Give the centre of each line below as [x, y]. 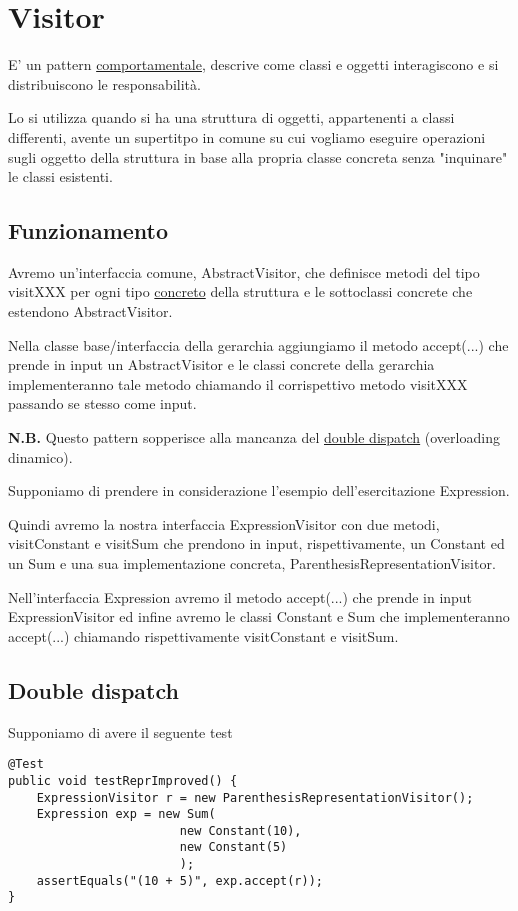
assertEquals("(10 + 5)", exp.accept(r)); [179, 880]
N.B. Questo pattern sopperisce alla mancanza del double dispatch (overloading [254, 437]
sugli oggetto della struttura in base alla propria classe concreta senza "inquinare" [258, 156]
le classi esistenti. [60, 176]
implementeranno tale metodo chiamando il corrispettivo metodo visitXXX [238, 383]
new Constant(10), [240, 830]
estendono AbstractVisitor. [90, 311]
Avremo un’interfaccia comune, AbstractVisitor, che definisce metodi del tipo [244, 271]
